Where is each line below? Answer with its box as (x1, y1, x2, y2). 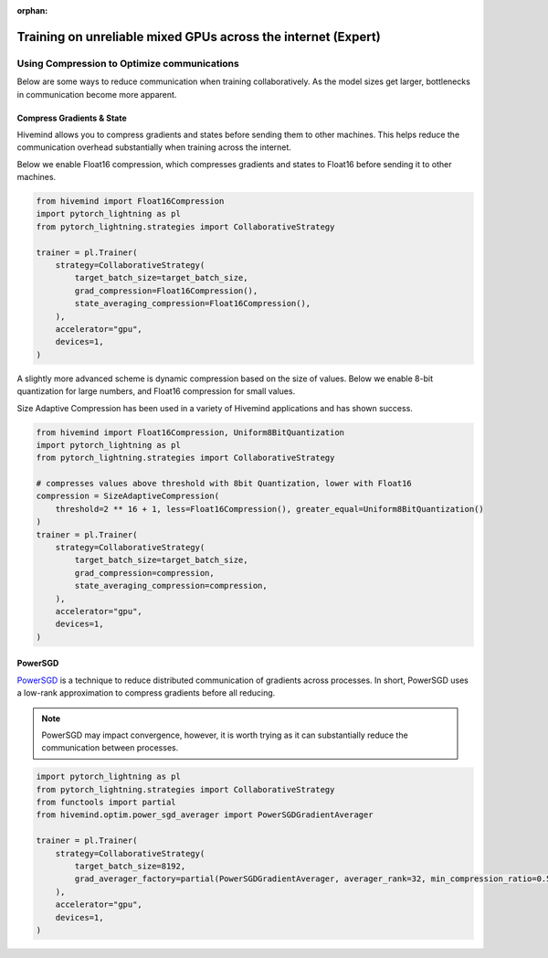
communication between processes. (41, 742, 179, 753)
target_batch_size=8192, (74, 861, 186, 872)
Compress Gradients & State (16, 112, 127, 123)
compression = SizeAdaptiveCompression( (36, 491, 219, 502)
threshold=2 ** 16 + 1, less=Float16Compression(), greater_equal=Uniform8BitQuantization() (55, 504, 484, 514)
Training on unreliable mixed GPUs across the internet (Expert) (16, 28, 381, 45)
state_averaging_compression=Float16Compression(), (74, 298, 311, 309)
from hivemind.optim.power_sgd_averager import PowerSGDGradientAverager (36, 810, 374, 820)
